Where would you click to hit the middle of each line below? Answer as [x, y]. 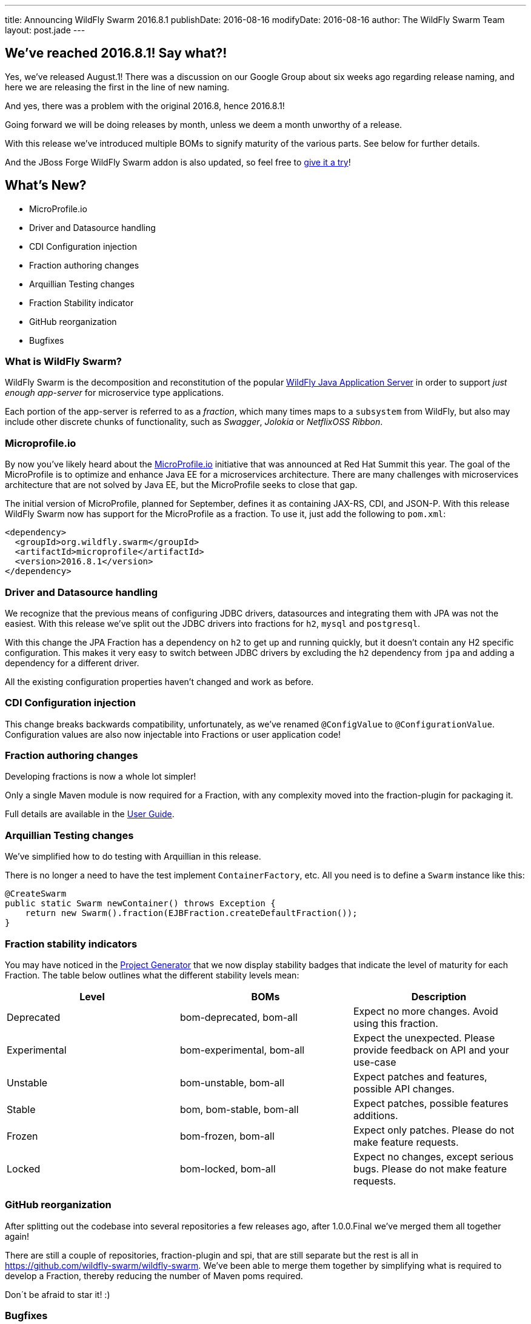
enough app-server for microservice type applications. [114, 393]
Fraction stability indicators [71, 944]
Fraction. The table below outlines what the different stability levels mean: [152, 975]
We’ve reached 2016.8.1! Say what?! [116, 53]
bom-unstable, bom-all [232, 1082]
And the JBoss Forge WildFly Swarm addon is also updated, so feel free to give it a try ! [178, 162]
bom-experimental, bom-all [242, 1050]
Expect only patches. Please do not [434, 1130]
